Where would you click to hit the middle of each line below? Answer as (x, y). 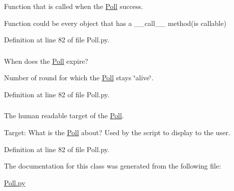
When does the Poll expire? (46, 61)
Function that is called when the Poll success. (74, 6)
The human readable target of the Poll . (64, 115)
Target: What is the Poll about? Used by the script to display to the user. (117, 132)
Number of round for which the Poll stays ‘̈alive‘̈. (79, 78)
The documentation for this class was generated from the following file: (113, 166)
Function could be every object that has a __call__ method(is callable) (115, 23)
